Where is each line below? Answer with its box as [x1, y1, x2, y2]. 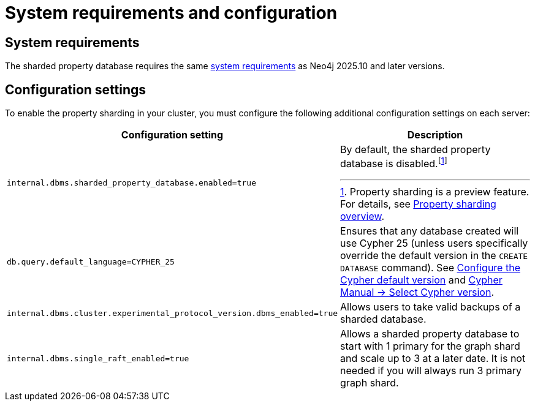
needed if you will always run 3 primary [340, 364, 522, 377]
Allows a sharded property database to [340, 328, 520, 340]
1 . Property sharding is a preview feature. [340, 186, 529, 198]
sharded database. [340, 313, 427, 326]
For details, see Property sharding [340, 198, 496, 211]
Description [407, 129, 463, 141]
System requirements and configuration [5, 2, 338, 23]
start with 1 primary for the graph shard [340, 340, 520, 353]
